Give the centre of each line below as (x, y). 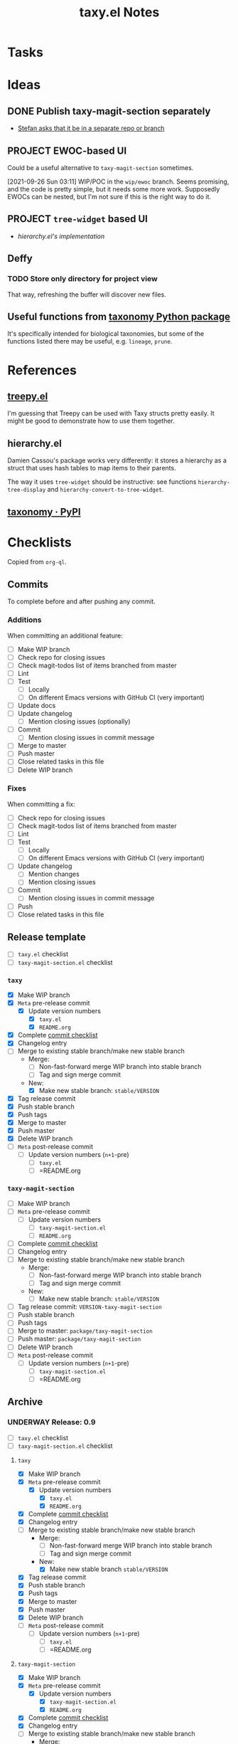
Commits (28, 584)
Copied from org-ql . (37, 562)
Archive (25, 1402)
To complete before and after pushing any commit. (82, 601)
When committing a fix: (42, 804)
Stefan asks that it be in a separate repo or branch (91, 128)
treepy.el (28, 396)
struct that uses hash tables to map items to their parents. (92, 468)
